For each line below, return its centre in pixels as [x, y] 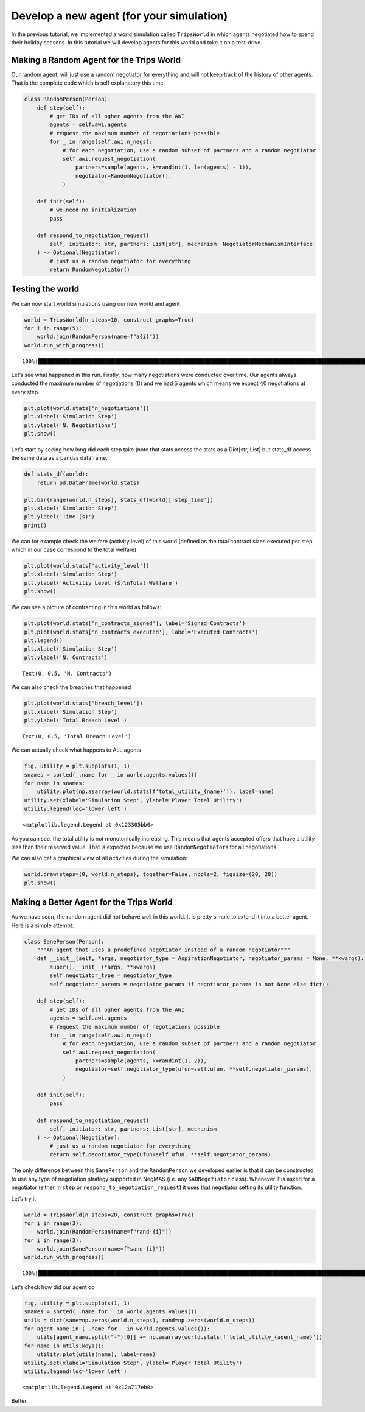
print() [35, 525]
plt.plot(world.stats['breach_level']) [83, 703]
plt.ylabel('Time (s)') [60, 517]
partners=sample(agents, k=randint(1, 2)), [141, 1061]
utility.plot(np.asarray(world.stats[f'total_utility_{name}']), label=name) [156, 792]
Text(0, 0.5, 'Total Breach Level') [77, 736]
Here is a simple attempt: [43, 925]
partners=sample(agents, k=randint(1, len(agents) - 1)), [164, 167]
